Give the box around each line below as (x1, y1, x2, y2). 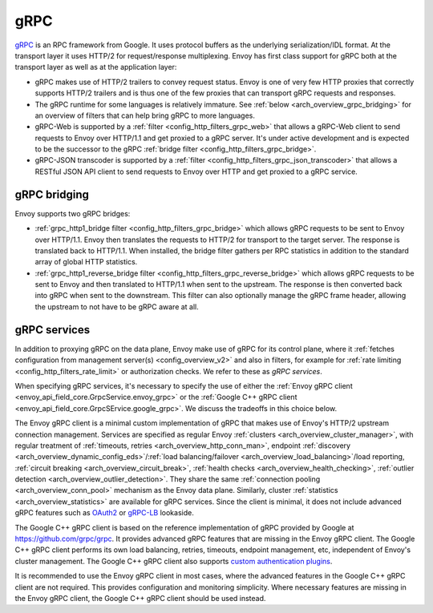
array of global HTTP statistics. (34, 257, 138, 267)
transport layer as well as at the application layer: (14, 63, 177, 72)
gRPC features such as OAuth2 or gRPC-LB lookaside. (14, 508, 194, 518)
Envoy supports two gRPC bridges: (14, 208, 131, 218)
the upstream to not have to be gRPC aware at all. (34, 301, 200, 312)
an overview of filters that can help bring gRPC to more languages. (34, 111, 256, 120)
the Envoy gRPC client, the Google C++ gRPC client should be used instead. (14, 593, 266, 603)
